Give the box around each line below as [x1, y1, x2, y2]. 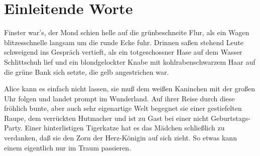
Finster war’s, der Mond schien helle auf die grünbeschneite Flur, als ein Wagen [4, 27, 249, 38]
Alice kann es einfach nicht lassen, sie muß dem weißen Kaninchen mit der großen [4, 83, 255, 94]
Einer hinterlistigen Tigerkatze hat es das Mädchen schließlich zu [25, 122, 225, 133]
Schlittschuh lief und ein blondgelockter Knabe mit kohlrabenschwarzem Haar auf [4, 56, 255, 67]
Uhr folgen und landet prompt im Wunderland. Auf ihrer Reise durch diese [4, 93, 235, 103]
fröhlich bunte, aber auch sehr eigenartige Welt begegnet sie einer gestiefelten [4, 103, 242, 113]
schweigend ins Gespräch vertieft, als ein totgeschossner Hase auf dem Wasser [4, 47, 242, 57]
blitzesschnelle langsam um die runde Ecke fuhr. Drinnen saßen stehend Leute [4, 37, 244, 47]
